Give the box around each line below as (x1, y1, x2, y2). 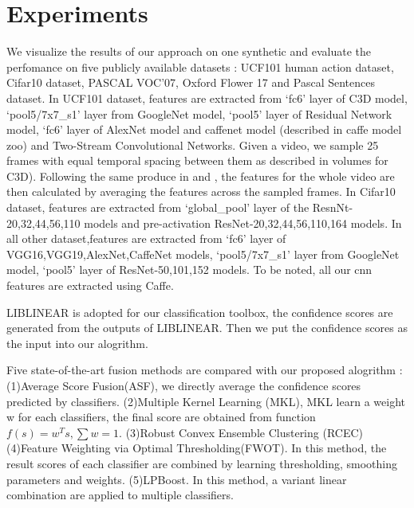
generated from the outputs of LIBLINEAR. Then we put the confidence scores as (6, 319, 408, 336)
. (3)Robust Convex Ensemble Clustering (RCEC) (119, 424, 364, 440)
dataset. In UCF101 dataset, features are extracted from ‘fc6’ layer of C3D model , (6, 89, 408, 106)
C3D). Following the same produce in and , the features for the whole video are (6, 167, 395, 184)
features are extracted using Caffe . (6, 277, 174, 294)
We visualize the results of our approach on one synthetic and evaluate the (6, 43, 371, 60)
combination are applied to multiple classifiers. (6, 487, 234, 503)
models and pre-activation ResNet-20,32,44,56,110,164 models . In (84, 214, 402, 231)
